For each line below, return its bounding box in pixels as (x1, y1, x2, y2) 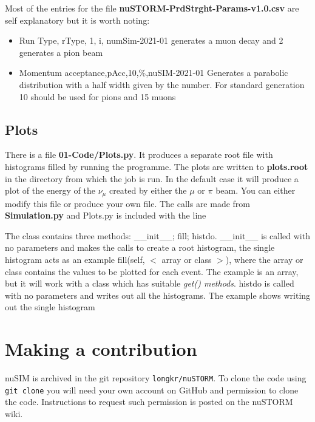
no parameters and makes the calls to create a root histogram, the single (5, 241, 275, 254)
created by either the (109, 184, 187, 197)
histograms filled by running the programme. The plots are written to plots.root (5, 160, 308, 172)
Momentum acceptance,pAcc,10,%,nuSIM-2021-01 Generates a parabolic (19, 66, 288, 79)
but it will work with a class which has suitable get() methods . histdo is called (5, 277, 294, 290)
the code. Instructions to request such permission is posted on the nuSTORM (5, 395, 293, 408)
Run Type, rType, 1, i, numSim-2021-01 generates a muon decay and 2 (19, 34, 283, 47)
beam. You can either (215, 184, 296, 197)
